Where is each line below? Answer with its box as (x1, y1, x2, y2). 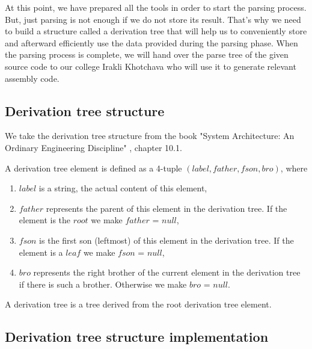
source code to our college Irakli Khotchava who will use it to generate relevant (5, 60, 296, 72)
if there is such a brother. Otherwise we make (19, 277, 187, 290)
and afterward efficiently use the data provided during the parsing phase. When (5, 36, 298, 49)
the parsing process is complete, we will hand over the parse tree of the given (5, 48, 289, 61)
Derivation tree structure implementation (5, 327, 269, 346)
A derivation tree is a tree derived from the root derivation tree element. (5, 298, 272, 310)
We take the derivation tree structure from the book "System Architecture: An (5, 129, 295, 142)
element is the (19, 214, 71, 226)
